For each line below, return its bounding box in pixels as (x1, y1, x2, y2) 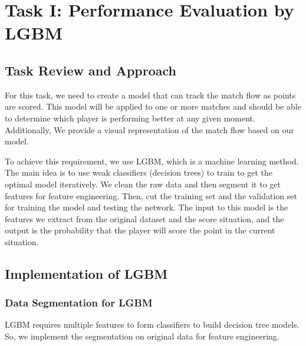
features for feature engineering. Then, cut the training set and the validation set (5, 189, 297, 202)
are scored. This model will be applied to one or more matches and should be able (5, 100, 301, 113)
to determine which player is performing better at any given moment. (5, 111, 255, 124)
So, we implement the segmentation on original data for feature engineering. (5, 330, 279, 342)
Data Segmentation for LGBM (5, 295, 153, 310)
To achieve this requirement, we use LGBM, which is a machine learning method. (5, 154, 299, 167)
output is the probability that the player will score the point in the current (5, 224, 275, 236)
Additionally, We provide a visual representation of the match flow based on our (5, 123, 294, 136)
